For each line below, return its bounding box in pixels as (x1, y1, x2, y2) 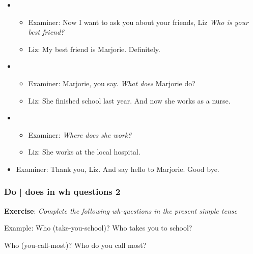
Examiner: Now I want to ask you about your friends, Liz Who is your (28, 16, 248, 27)
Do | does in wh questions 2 (4, 185, 121, 198)
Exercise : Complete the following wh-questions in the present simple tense (4, 205, 237, 216)
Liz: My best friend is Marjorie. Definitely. (28, 43, 160, 54)
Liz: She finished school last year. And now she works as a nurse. (28, 95, 231, 106)
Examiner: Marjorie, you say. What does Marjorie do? (28, 78, 195, 88)
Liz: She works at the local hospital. (28, 146, 140, 157)
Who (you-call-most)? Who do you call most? (4, 239, 147, 250)
